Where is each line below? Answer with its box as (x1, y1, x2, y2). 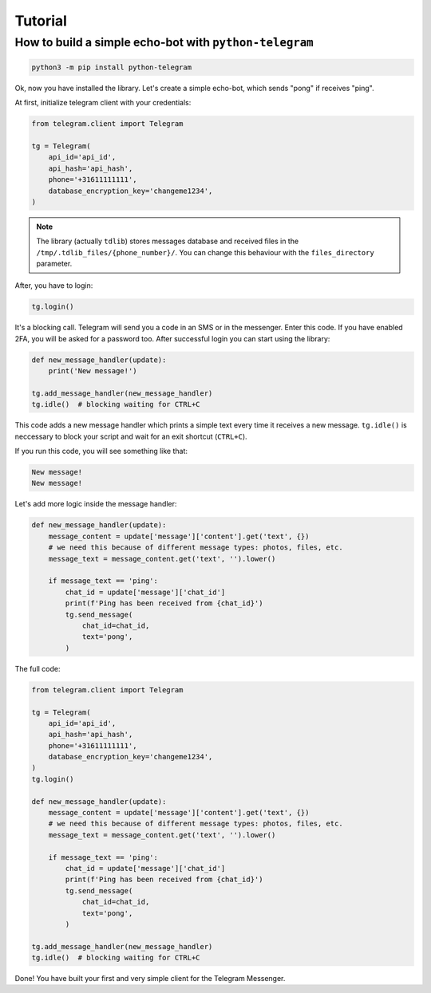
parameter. (36, 259, 73, 269)
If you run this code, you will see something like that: (14, 447, 188, 456)
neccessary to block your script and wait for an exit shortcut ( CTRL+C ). (14, 431, 247, 441)
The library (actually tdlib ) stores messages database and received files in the (36, 236, 299, 246)
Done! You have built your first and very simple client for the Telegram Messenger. (14, 974, 286, 983)
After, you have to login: (14, 281, 93, 290)
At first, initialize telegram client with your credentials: (14, 98, 192, 108)
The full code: (14, 664, 61, 673)
